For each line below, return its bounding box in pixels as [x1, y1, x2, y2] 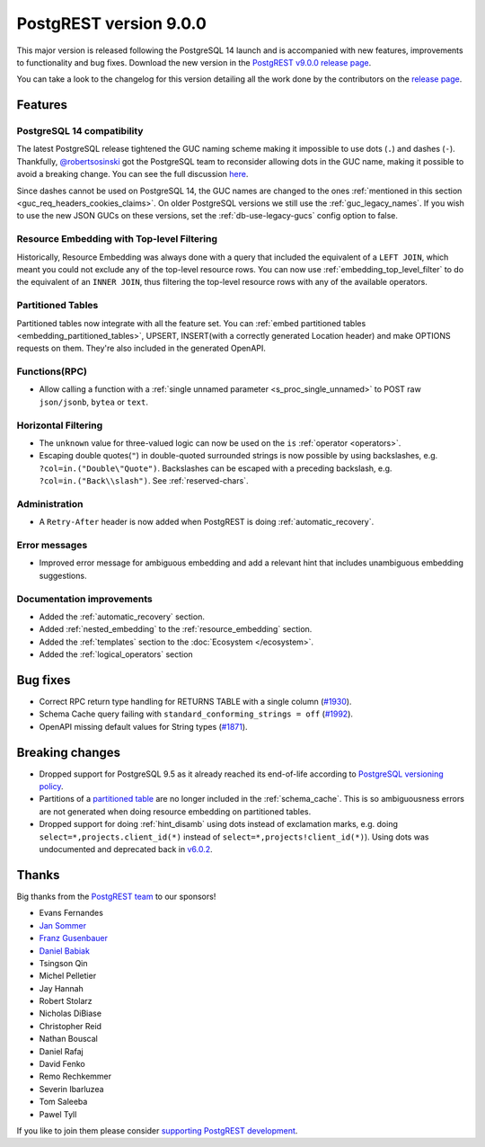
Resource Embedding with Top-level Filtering [16, 233, 218, 245]
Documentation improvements [16, 592, 153, 605]
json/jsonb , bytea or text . [39, 396, 148, 407]
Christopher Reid [39, 1020, 102, 1031]
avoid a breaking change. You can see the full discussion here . [16, 169, 249, 180]
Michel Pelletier [39, 971, 97, 982]
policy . [39, 781, 64, 792]
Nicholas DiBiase [39, 1008, 102, 1019]
